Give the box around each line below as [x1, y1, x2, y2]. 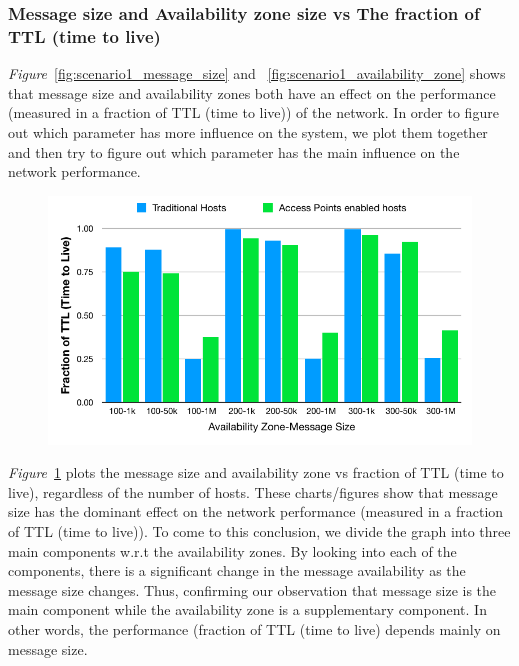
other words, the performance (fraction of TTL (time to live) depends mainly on [8, 619, 501, 640]
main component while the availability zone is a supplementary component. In [8, 599, 487, 620]
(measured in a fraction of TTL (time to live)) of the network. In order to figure [8, 102, 499, 123]
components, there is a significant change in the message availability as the [8, 560, 466, 581]
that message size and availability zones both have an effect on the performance [8, 82, 496, 103]
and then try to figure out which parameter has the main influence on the [8, 141, 460, 162]
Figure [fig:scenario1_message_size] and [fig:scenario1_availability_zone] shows [8, 63, 506, 84]
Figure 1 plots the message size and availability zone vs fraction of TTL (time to [8, 462, 504, 483]
